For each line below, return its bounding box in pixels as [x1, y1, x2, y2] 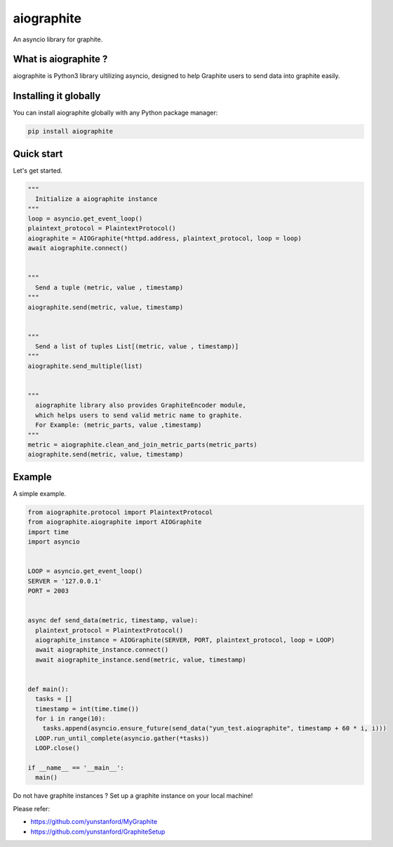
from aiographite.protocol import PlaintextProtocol [27, 508, 213, 516]
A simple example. [13, 489, 67, 498]
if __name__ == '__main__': [27, 764, 124, 772]
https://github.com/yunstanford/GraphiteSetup [30, 827, 166, 836]
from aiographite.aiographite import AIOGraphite [27, 518, 202, 526]
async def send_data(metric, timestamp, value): [27, 617, 199, 624]
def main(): [27, 685, 69, 693]
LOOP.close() [35, 744, 80, 752]
